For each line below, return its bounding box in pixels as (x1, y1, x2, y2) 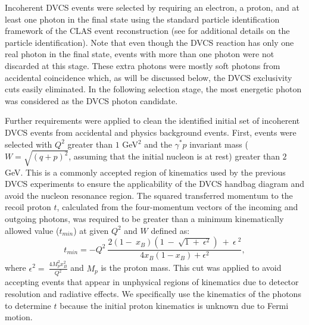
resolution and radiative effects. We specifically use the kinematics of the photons (5, 287, 301, 300)
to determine (5, 299, 51, 311)
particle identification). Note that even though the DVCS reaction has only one (5, 36, 294, 48)
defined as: (151, 224, 190, 236)
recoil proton (5, 201, 51, 213)
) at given (73, 224, 109, 236)
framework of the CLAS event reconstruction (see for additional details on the (5, 24, 290, 37)
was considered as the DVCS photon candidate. (5, 94, 178, 107)
